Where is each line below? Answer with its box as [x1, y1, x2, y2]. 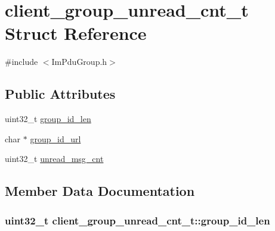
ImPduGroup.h [51, 55, 107, 68]
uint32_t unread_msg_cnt [5, 152, 104, 165]
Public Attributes [5, 85, 116, 103]
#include [5, 55, 38, 68]
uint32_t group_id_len [5, 113, 91, 125]
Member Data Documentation [5, 182, 195, 200]
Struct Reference [5, 21, 147, 45]
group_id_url [30, 132, 81, 145]
